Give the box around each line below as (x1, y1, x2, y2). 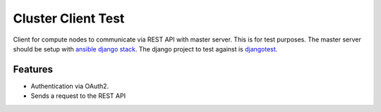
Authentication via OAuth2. (30, 82, 109, 90)
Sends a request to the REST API (30, 92, 126, 100)
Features (13, 63, 53, 75)
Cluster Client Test (13, 11, 125, 26)
